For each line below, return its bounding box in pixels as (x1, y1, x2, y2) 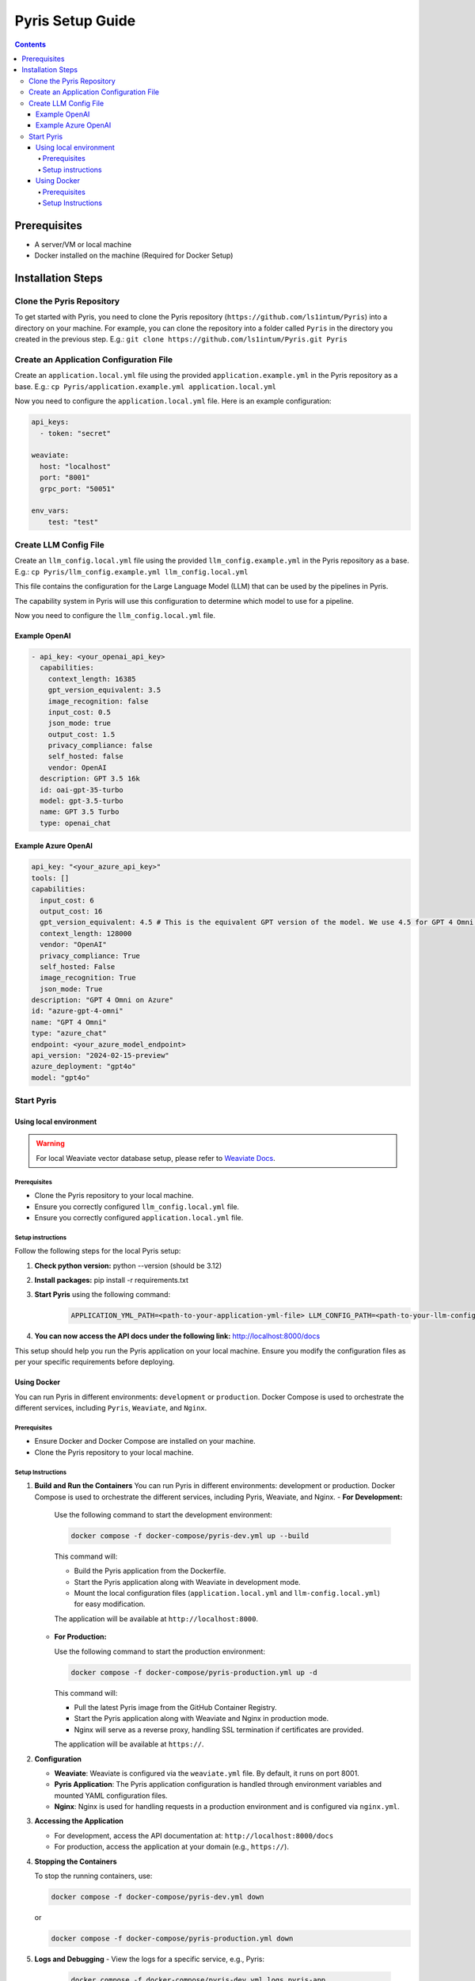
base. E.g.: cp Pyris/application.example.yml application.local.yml (14, 381, 277, 391)
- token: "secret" (40, 429, 111, 437)
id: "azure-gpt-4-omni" (31, 1006, 124, 1016)
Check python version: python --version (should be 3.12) (34, 1261, 222, 1270)
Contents (14, 40, 47, 49)
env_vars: (31, 506, 70, 515)
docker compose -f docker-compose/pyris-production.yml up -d (70, 1668, 317, 1677)
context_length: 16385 (47, 674, 136, 683)
